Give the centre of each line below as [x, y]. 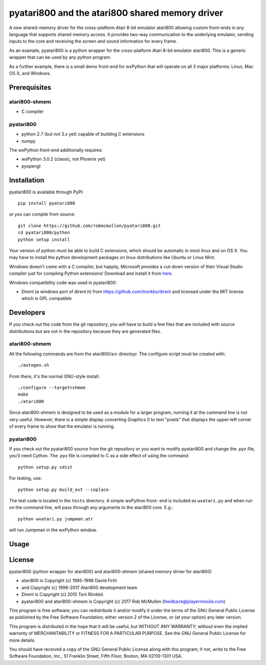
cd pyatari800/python [44, 233]
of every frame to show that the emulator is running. [62, 426]
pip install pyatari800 [47, 203]
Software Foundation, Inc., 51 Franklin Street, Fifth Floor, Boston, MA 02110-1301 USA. [96, 656]
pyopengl [31, 166]
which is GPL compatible [47, 298]
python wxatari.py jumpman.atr [56, 519]
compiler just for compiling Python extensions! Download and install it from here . [91, 273]
